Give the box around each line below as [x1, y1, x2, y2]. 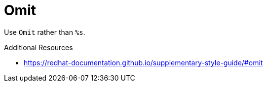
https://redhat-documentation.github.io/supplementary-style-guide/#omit [24, 58, 263, 67]
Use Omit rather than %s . [4, 28, 85, 36]
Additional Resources [4, 43, 73, 52]
